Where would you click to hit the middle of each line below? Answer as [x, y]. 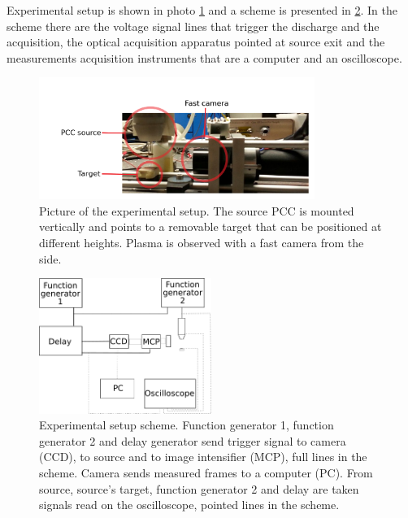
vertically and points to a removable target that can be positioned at [211, 226]
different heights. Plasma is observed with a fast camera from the [202, 243]
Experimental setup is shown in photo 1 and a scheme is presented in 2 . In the [202, 10]
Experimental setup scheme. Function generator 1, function [187, 425]
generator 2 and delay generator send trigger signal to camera [193, 440]
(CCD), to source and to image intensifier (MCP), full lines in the [203, 457]
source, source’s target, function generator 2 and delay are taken [199, 488]
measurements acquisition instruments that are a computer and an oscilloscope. [204, 57]
